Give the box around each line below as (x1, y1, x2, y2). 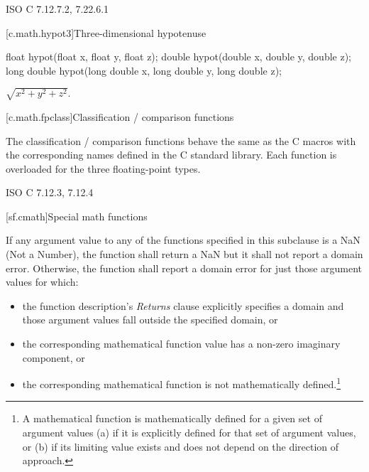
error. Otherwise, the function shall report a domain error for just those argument (6, 260, 363, 275)
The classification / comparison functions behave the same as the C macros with (6, 133, 356, 148)
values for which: (6, 274, 79, 289)
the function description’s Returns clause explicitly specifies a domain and (22, 298, 344, 313)
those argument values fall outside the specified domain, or (22, 312, 278, 327)
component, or (22, 350, 85, 365)
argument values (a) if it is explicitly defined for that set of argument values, (22, 425, 356, 440)
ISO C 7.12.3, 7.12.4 (6, 185, 94, 200)
